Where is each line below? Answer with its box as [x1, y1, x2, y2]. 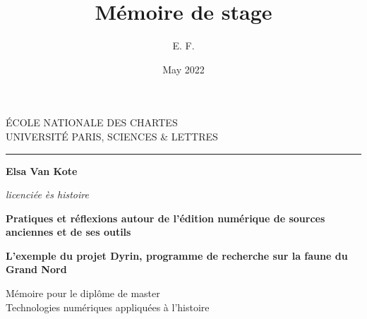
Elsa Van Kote [6, 163, 78, 178]
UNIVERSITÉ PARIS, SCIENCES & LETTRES [6, 128, 218, 143]
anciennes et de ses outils [6, 224, 131, 239]
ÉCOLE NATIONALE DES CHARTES [6, 115, 178, 130]
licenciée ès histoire [6, 187, 89, 202]
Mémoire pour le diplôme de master [6, 286, 160, 301]
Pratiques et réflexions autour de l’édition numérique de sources [6, 210, 325, 225]
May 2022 [162, 61, 205, 76]
